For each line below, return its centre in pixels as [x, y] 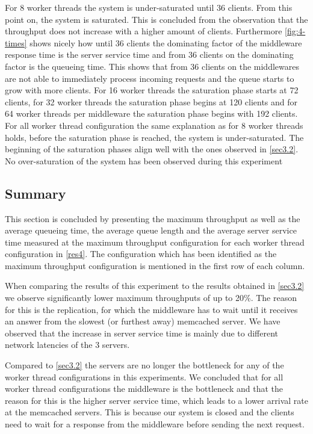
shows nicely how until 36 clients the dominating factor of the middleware [166, 42]
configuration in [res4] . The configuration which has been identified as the [141, 254]
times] [16, 42]
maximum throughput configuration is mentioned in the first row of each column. [155, 265]
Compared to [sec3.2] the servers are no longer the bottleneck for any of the [144, 365]
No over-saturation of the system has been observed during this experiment [144, 160]
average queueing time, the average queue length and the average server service [151, 230]
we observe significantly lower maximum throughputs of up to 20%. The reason [151, 298]
